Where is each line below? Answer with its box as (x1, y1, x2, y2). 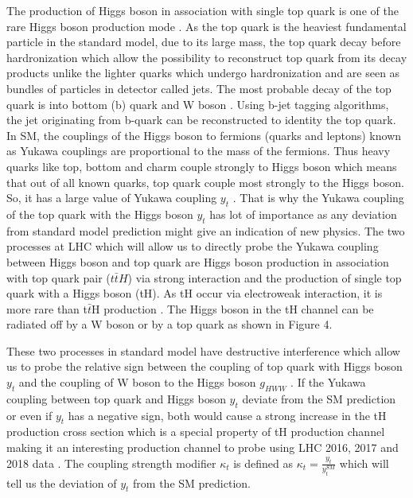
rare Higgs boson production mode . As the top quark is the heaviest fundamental (6, 18, 407, 34)
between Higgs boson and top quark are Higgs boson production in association (6, 253, 389, 270)
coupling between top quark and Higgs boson (6, 390, 226, 407)
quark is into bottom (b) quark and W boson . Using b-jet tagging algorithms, (6, 95, 389, 112)
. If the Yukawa (290, 374, 366, 391)
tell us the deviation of (6, 474, 117, 491)
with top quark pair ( (6, 269, 111, 286)
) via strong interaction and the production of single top (127, 269, 402, 286)
